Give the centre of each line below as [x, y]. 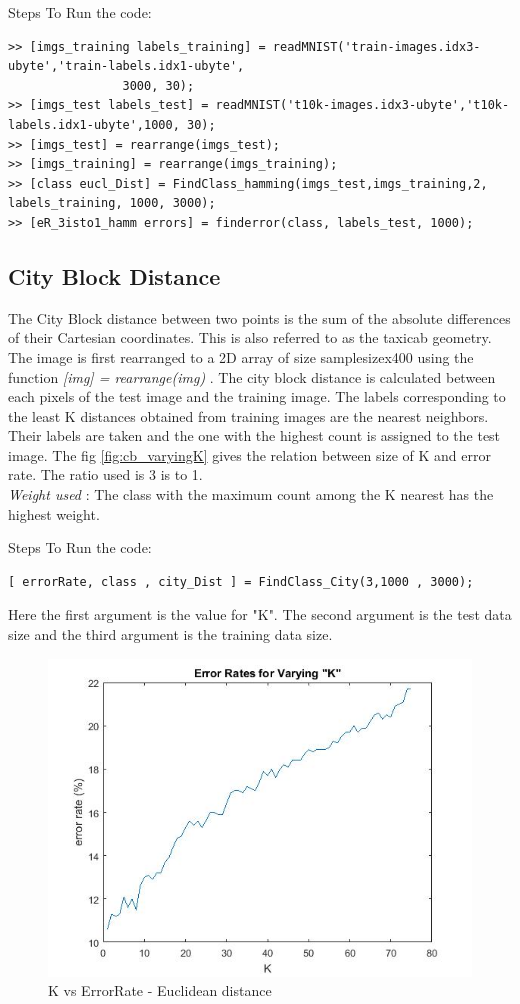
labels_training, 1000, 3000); [112, 203]
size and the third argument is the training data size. [170, 634]
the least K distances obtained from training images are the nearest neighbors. [248, 415]
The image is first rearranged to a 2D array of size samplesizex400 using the [241, 356]
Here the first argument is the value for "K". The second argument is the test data [260, 614]
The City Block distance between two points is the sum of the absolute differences [259, 317]
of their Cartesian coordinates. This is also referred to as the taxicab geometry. [250, 337]
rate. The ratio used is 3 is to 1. [105, 474]
